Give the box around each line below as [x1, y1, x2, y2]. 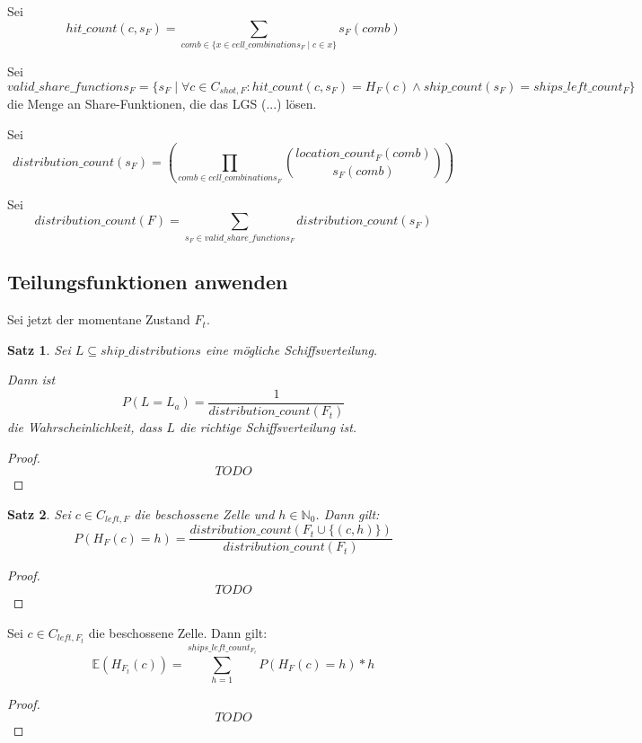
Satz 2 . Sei [7, 504, 71, 523]
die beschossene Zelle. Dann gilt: [88, 623, 268, 641]
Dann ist [7, 370, 56, 389]
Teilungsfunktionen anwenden [7, 268, 288, 296]
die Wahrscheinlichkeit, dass [7, 418, 163, 437]
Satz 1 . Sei [7, 340, 71, 358]
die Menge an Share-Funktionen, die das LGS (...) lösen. [7, 93, 317, 112]
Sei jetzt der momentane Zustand [7, 310, 190, 329]
